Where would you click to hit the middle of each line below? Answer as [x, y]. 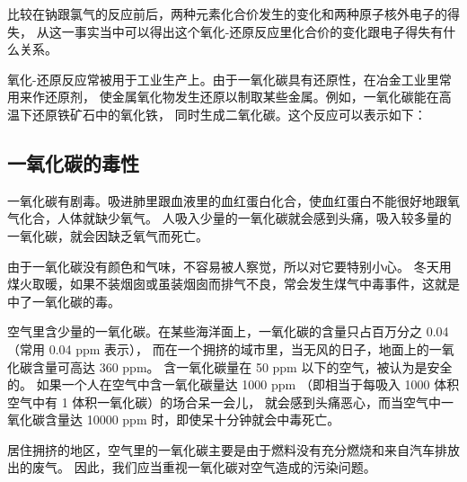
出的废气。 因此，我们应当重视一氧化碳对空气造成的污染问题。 [192, 467]
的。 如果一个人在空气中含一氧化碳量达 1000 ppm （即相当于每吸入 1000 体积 [233, 384]
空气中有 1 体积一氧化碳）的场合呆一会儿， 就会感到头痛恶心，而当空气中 [224, 402]
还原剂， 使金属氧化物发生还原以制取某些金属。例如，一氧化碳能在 [242, 97]
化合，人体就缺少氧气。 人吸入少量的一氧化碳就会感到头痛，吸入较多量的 [235, 218]
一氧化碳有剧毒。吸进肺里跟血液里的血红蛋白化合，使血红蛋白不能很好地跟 [227, 200]
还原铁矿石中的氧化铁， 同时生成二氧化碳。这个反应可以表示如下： [229, 114]
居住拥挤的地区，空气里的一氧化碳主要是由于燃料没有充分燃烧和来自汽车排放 [233, 449]
